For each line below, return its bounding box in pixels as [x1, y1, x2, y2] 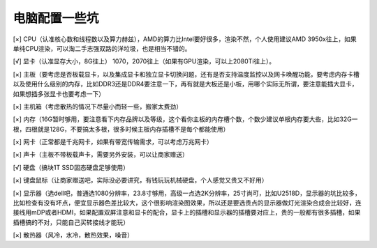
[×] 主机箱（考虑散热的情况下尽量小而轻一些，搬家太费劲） [13, 102, 183, 111]
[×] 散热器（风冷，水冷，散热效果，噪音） [13, 231, 134, 240]
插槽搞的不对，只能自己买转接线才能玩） [13, 218, 129, 226]
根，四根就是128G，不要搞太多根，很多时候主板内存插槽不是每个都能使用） [13, 125, 230, 133]
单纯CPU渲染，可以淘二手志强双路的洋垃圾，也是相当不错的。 [13, 44, 191, 52]
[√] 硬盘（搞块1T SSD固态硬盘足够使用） [13, 163, 129, 171]
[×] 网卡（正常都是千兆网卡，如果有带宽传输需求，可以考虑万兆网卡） [13, 138, 213, 146]
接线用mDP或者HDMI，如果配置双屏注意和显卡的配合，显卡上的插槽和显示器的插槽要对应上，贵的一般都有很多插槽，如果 [13, 208, 361, 217]
